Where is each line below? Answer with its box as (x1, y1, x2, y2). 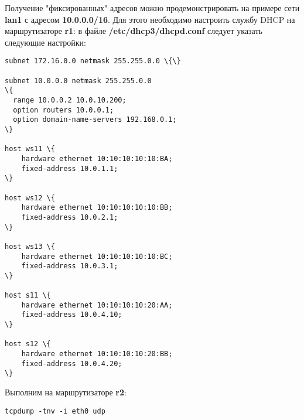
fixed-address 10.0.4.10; (21, 310, 122, 319)
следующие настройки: (5, 36, 86, 48)
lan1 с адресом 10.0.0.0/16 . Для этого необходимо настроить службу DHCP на (5, 13, 295, 25)
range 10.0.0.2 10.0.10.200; (13, 96, 127, 104)
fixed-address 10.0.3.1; (21, 262, 118, 271)
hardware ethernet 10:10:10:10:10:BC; (21, 252, 173, 261)
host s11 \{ (5, 291, 51, 300)
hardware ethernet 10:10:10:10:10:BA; (21, 154, 173, 163)
